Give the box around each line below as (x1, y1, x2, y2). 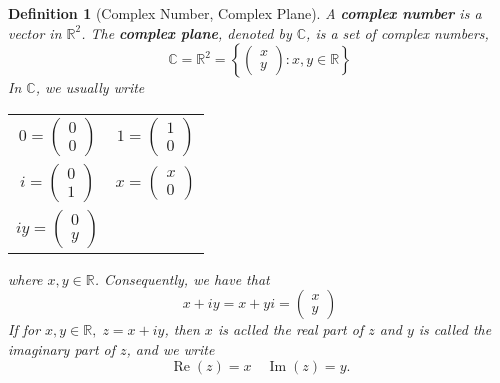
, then (164, 319, 200, 340)
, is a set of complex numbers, (306, 22, 489, 43)
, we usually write (35, 77, 145, 98)
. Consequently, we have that (94, 268, 270, 289)
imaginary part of (8, 338, 116, 359)
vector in (8, 22, 62, 43)
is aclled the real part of (217, 319, 364, 340)
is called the (418, 319, 492, 340)
